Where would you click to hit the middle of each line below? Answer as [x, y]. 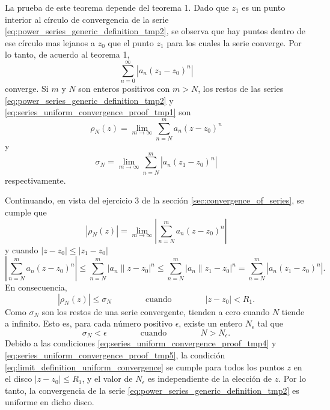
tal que [270, 323]
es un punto [264, 7]
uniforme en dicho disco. [50, 402]
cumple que [26, 212]
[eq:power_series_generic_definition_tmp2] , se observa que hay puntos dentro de [155, 31]
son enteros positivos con [124, 89]
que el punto [131, 42]
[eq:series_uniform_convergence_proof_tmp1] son [98, 112]
